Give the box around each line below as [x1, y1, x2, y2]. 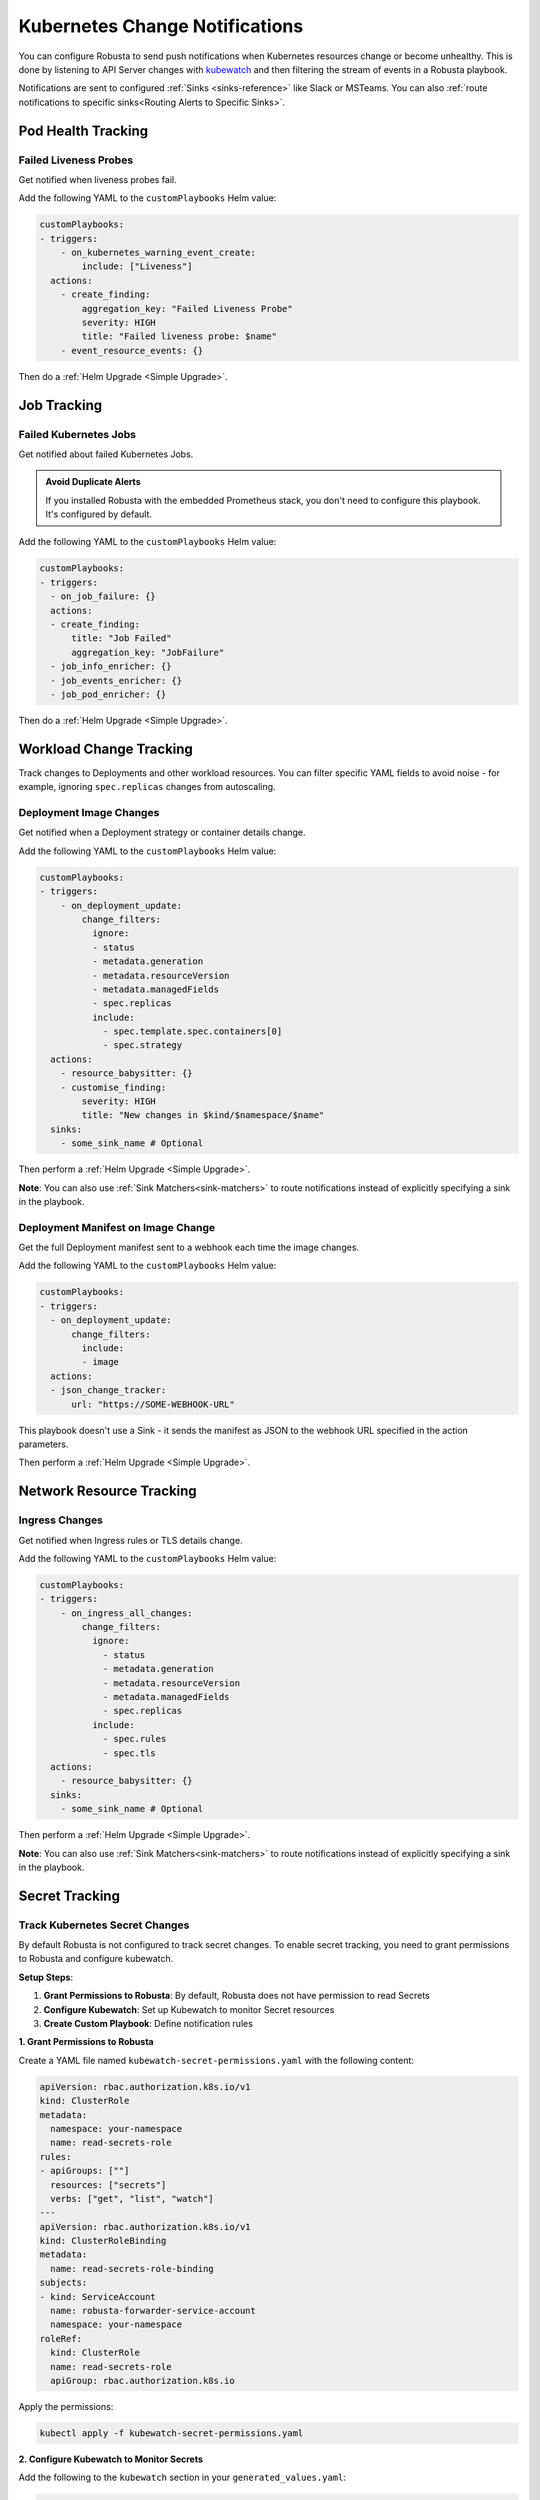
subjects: [39, 2277, 88, 2289]
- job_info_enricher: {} [50, 661, 172, 672]
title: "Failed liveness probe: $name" [81, 331, 277, 342]
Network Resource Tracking [18, 1483, 197, 1500]
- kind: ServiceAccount [39, 2291, 157, 2302]
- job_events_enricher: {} [50, 675, 183, 686]
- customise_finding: [60, 1081, 167, 1093]
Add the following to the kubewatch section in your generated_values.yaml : [18, 2471, 347, 2484]
